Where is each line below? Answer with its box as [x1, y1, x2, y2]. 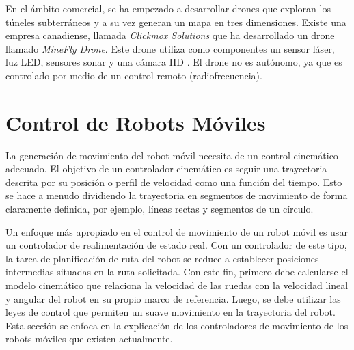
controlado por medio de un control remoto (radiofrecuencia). [5, 68, 262, 82]
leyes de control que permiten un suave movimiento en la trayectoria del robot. [5, 305, 336, 319]
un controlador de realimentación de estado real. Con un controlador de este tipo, [5, 238, 347, 252]
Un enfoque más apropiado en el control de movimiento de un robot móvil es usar [5, 224, 348, 239]
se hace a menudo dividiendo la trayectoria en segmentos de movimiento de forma [5, 188, 348, 202]
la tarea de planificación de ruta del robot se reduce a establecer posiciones [5, 251, 319, 265]
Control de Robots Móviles [5, 108, 266, 136]
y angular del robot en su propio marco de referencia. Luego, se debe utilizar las [5, 291, 341, 306]
